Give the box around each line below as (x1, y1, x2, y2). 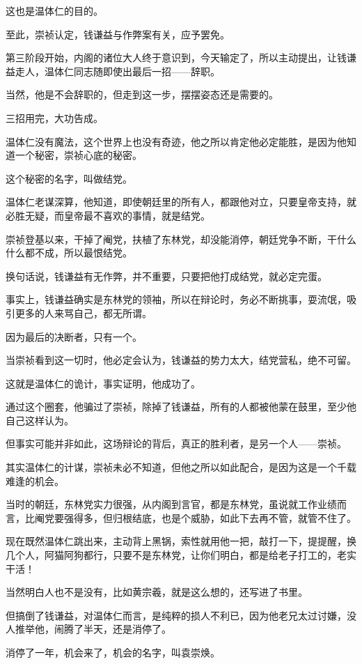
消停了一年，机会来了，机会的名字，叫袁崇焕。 (6, 645, 220, 659)
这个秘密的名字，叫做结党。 (6, 171, 132, 185)
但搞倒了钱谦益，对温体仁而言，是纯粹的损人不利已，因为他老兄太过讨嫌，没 (6, 608, 356, 622)
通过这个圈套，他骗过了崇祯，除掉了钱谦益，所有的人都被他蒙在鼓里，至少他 (6, 399, 356, 414)
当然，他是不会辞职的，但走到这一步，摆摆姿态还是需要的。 (6, 87, 278, 102)
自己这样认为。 (6, 412, 74, 427)
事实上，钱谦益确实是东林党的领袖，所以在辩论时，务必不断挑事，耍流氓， (6, 292, 347, 307)
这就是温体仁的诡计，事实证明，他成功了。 (6, 376, 200, 390)
